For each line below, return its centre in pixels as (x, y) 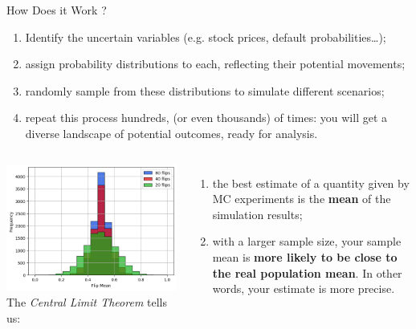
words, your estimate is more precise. (304, 288)
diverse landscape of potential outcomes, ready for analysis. (171, 133)
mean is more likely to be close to (305, 256)
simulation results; (257, 214)
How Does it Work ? (57, 10)
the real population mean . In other (307, 272)
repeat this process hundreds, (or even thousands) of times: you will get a (206, 118)
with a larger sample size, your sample (307, 241)
